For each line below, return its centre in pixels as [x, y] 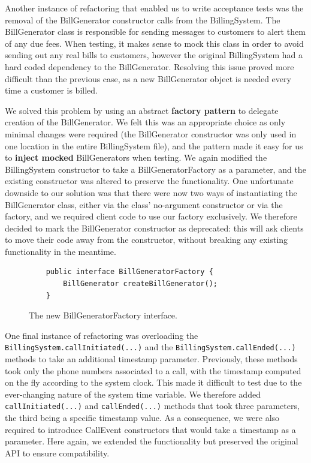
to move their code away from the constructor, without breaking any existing [147, 240]
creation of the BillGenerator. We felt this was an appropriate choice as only [145, 122]
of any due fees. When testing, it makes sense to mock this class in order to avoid [154, 43]
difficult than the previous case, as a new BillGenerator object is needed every [148, 78]
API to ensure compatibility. [57, 453]
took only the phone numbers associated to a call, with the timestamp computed [153, 370]
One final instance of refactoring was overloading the [102, 335]
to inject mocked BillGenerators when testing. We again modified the [136, 157]
